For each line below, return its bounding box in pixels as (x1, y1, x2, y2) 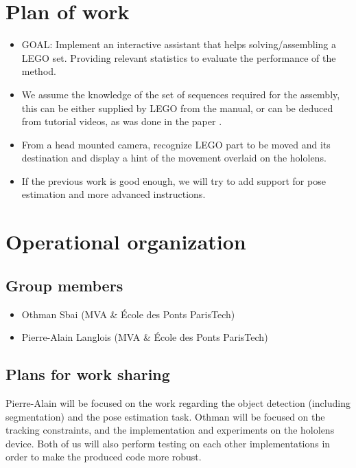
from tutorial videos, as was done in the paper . (21, 114, 222, 129)
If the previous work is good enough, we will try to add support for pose (21, 173, 326, 188)
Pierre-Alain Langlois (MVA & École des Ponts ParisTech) (21, 330, 268, 344)
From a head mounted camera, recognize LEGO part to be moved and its (21, 137, 331, 151)
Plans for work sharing (5, 364, 170, 385)
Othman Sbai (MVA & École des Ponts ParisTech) (21, 307, 235, 321)
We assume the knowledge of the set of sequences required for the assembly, (21, 87, 340, 101)
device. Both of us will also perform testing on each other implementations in (5, 436, 331, 450)
